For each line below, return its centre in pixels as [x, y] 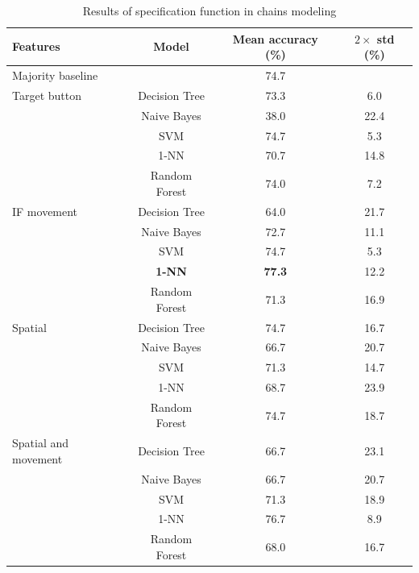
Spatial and [41, 443]
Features [36, 46]
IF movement [45, 211]
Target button [47, 95]
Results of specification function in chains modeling [209, 10]
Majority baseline [55, 75]
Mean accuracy [275, 38]
